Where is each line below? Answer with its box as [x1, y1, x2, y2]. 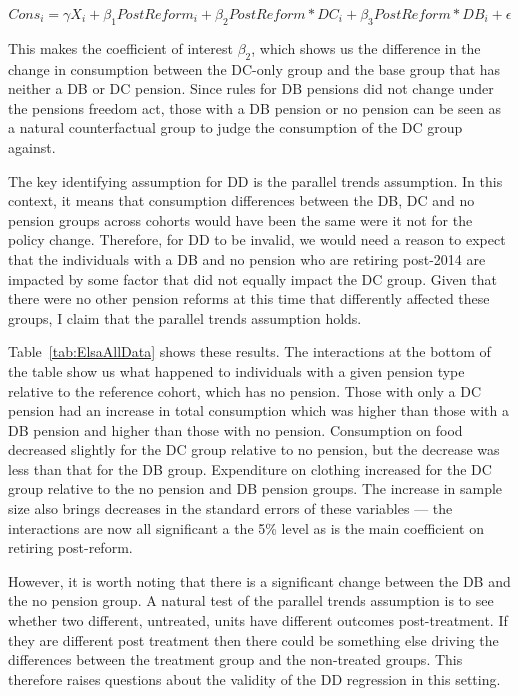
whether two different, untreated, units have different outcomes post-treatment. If [8, 610, 508, 631]
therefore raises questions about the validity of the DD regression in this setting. [8, 668, 501, 689]
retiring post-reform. [8, 537, 133, 558]
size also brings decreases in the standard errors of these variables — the [8, 498, 453, 519]
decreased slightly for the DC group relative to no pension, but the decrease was [8, 439, 500, 460]
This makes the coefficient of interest [8, 37, 233, 58]
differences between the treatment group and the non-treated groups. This [8, 649, 463, 670]
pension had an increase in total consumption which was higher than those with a [8, 400, 509, 421]
